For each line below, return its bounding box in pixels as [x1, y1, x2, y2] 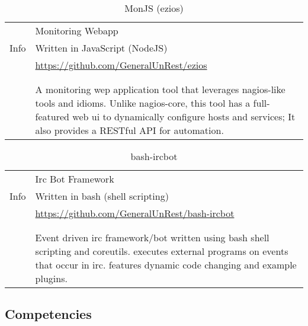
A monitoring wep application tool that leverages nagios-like [35, 82, 285, 96]
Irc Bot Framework [35, 172, 114, 186]
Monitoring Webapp [35, 24, 118, 37]
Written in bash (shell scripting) [35, 189, 169, 203]
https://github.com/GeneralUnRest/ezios [35, 58, 207, 72]
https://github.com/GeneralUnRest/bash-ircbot [35, 206, 235, 220]
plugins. [35, 271, 68, 285]
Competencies [5, 305, 92, 323]
